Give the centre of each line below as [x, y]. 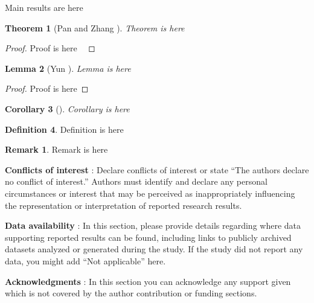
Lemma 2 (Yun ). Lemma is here [68, 68]
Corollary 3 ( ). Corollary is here [67, 108]
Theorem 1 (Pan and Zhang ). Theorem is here [95, 27]
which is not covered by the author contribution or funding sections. [131, 293]
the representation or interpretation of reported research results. [123, 205]
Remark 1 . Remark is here [56, 149]
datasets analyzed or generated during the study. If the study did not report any [154, 249]
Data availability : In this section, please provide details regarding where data [153, 225]
